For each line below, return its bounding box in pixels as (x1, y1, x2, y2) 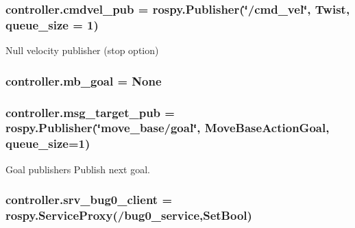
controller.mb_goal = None (5, 72, 162, 89)
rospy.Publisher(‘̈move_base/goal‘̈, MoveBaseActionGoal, (5, 119, 330, 136)
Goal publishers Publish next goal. (5, 162, 150, 176)
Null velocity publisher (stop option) (5, 43, 159, 58)
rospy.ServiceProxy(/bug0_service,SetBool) (5, 207, 252, 224)
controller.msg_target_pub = (5, 103, 175, 121)
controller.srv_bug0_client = (5, 191, 173, 208)
